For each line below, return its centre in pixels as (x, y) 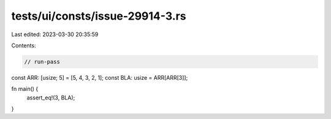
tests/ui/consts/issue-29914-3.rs (99, 16)
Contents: (24, 45)
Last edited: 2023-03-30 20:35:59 (55, 34)
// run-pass (42, 62)
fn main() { (25, 89)
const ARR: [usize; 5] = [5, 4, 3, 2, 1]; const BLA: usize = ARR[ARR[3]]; (100, 77)
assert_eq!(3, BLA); (51, 98)
